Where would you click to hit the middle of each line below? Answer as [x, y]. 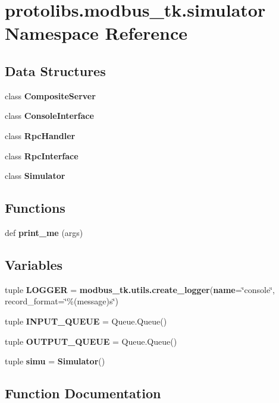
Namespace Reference [96, 33]
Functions [35, 208]
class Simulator [35, 176]
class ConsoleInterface [49, 116]
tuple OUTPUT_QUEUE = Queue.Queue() [91, 341]
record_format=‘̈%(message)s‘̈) [62, 301]
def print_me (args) [44, 232]
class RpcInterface [42, 155]
